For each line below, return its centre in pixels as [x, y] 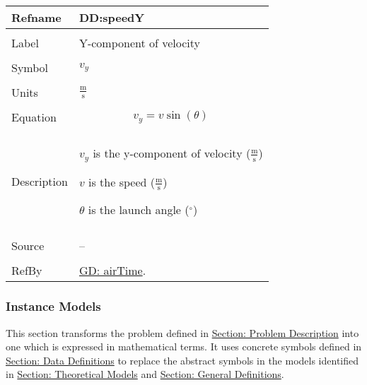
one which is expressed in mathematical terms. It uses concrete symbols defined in [184, 346]
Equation [34, 117]
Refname [36, 17]
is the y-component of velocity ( [172, 153]
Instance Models [53, 306]
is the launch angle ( [139, 210]
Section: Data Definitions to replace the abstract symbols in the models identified [182, 360]
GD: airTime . [112, 271]
